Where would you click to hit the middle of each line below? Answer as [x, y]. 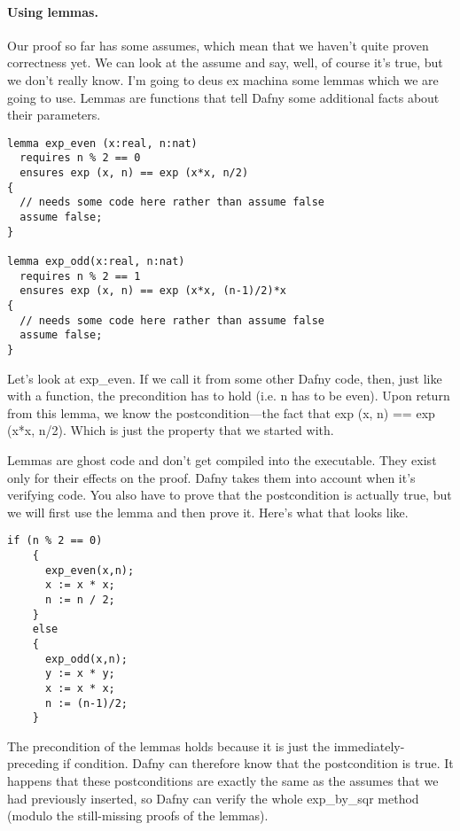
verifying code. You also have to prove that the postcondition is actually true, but [230, 495]
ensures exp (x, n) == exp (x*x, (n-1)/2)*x [153, 291]
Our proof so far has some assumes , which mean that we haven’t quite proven [218, 45]
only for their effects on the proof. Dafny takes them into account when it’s [211, 477]
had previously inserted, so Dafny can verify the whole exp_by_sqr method [213, 798]
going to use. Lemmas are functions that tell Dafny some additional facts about [223, 97]
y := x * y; [80, 674]
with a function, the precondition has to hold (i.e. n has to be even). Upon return [229, 396]
